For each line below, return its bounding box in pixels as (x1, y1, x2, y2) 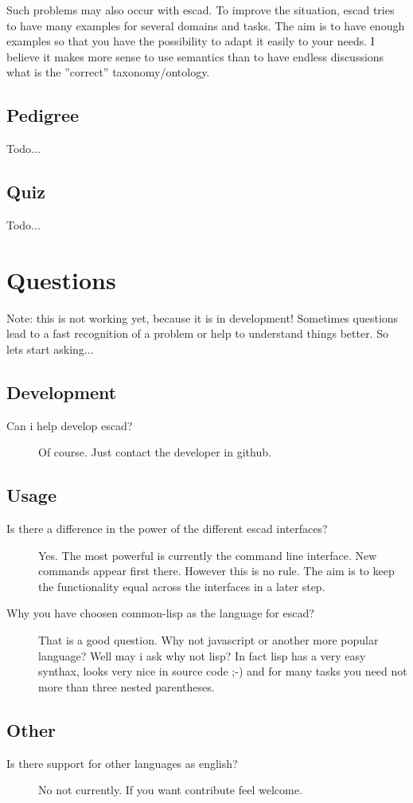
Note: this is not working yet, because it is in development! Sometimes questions (6, 309, 399, 326)
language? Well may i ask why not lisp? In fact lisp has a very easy (38, 647, 366, 664)
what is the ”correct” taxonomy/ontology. (6, 64, 210, 80)
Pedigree (6, 103, 80, 127)
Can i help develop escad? (6, 417, 133, 433)
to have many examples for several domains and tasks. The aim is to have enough (6, 17, 405, 33)
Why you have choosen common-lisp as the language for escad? (6, 605, 314, 621)
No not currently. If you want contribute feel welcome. (38, 781, 302, 798)
